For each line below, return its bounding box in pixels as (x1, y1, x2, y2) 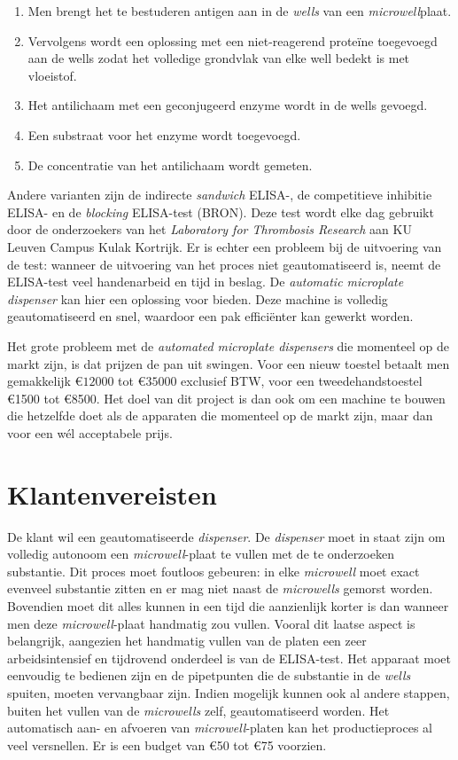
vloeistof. (27, 66, 77, 84)
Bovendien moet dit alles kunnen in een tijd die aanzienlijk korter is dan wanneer (7, 596, 449, 615)
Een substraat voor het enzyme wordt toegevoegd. (27, 125, 301, 144)
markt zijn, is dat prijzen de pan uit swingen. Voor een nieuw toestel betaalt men (7, 354, 450, 372)
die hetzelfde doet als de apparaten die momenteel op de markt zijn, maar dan (7, 406, 433, 425)
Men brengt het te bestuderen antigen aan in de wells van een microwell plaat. (27, 2, 452, 20)
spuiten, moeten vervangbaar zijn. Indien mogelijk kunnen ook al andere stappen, (7, 683, 450, 701)
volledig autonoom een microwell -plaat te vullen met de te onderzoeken (7, 545, 394, 563)
